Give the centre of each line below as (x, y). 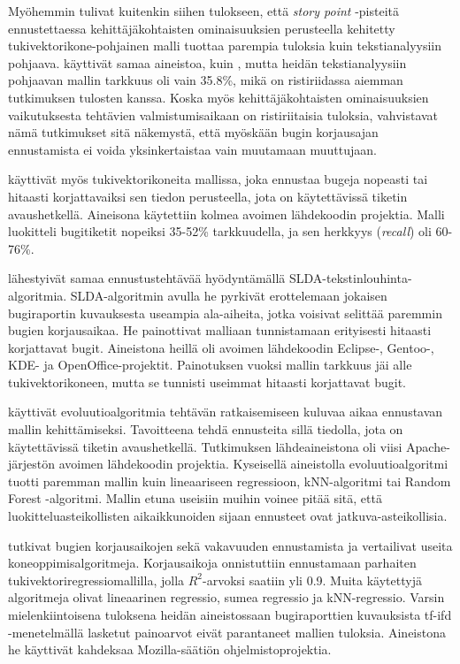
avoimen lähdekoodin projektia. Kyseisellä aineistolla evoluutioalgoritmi (253, 464)
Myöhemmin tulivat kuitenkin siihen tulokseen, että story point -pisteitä (203, 11)
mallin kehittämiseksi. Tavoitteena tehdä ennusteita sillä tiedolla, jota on (206, 429)
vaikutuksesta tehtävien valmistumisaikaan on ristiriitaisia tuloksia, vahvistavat (223, 114)
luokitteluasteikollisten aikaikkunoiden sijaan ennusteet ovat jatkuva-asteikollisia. (228, 516)
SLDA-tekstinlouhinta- (351, 278)
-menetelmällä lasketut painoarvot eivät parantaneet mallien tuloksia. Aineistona (227, 632)
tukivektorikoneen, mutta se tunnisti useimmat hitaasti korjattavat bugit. (207, 382)
